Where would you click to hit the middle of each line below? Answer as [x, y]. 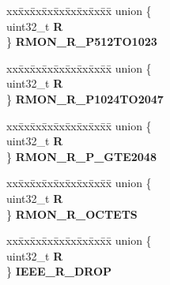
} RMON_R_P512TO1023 [82, 41]
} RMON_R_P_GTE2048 [81, 156]
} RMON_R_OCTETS [72, 214]
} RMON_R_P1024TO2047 [85, 98]
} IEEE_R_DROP [59, 271]
